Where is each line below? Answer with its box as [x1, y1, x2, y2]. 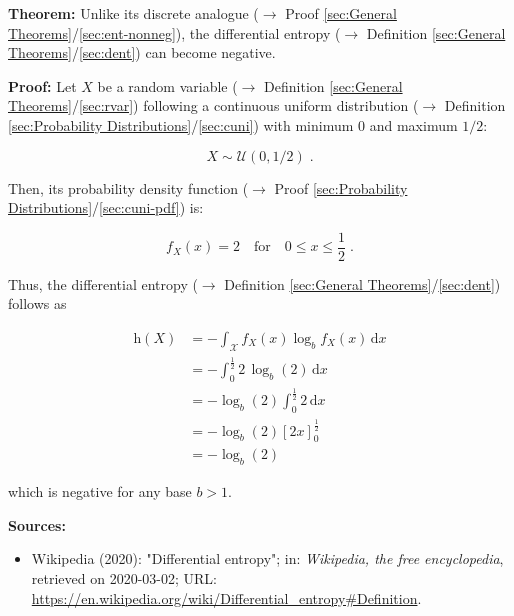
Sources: [8, 514, 66, 535]
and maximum [369, 114, 458, 135]
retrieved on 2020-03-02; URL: [31, 568, 217, 588]
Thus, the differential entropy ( [8, 273, 198, 294]
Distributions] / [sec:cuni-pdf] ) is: [8, 197, 204, 218]
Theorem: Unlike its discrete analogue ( [8, 3, 259, 23]
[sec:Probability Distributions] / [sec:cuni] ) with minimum [8, 114, 354, 135]
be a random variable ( [97, 75, 238, 96]
